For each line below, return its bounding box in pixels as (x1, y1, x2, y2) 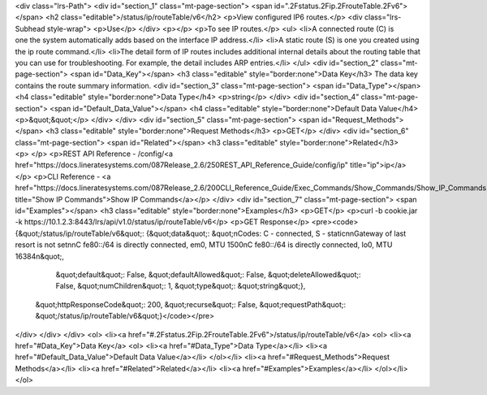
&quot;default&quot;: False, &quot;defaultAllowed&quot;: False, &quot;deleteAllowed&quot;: (55, 269, 361, 280)
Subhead (15, 24, 45, 33)
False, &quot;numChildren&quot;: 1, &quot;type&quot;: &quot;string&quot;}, (55, 281, 306, 291)
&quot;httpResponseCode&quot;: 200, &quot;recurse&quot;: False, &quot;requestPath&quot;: (35, 299, 347, 309)
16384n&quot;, (15, 251, 65, 261)
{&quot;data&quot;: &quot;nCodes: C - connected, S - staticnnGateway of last (146, 228, 407, 238)
